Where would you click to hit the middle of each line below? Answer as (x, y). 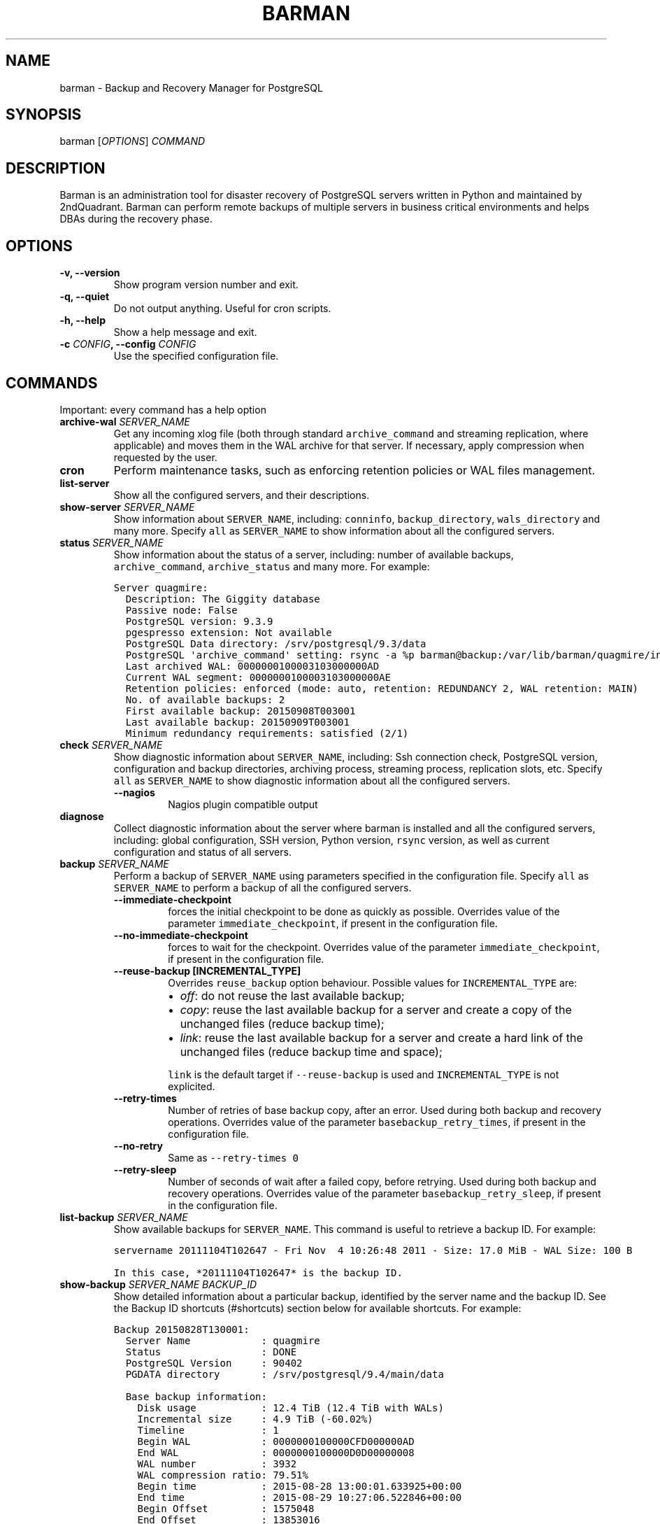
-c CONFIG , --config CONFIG (128, 344)
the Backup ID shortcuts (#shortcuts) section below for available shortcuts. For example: (317, 1308)
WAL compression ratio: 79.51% (223, 1475)
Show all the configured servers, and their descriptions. (242, 495)
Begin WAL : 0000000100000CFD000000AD (276, 1441)
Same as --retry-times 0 (234, 1157)
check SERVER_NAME (111, 745)
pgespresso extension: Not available (229, 632)
